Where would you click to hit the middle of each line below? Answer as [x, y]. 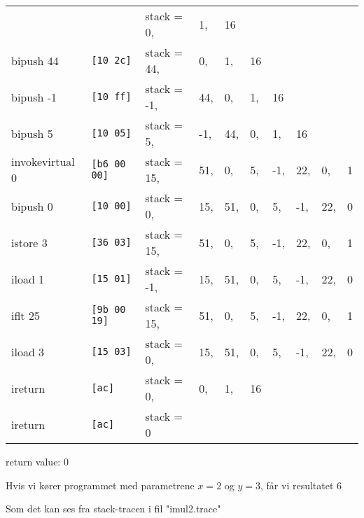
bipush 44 [35, 60]
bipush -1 [34, 97]
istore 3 [29, 242]
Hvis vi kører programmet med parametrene [100, 485]
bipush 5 [32, 133]
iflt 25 [26, 315]
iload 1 [28, 279]
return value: [33, 461]
